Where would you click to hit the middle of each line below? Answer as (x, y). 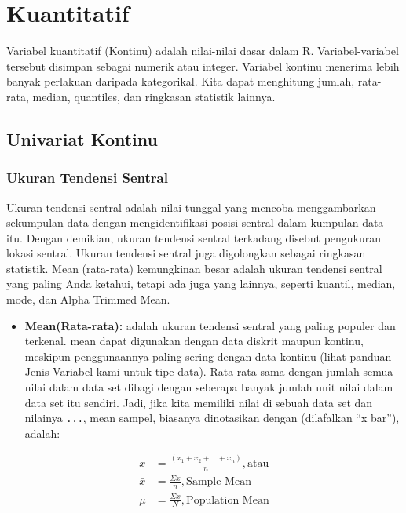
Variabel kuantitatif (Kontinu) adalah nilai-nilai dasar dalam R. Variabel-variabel (203, 51)
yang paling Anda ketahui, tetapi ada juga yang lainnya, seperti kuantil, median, (201, 284)
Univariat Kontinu (82, 138)
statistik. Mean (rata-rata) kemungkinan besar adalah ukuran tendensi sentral (194, 268)
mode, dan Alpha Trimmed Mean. (88, 299)
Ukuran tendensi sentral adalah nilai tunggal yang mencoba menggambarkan (191, 207)
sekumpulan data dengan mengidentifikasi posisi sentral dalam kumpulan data (195, 222)
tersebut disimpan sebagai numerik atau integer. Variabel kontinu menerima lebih (203, 65)
